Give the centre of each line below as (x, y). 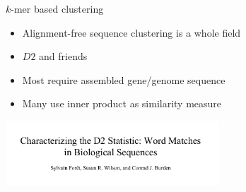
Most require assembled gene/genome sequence (124, 79)
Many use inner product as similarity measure (122, 103)
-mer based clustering (57, 8)
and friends (63, 56)
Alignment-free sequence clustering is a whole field (131, 32)
